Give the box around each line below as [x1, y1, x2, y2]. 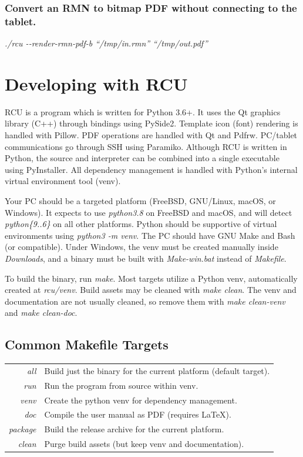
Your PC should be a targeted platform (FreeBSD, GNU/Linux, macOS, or [5, 195, 276, 207]
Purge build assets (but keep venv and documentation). [44, 438, 244, 450]
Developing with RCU [5, 71, 188, 95]
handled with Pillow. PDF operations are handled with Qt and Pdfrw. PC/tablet [5, 129, 298, 141]
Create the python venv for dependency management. [44, 393, 237, 406]
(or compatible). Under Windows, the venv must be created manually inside [5, 241, 278, 253]
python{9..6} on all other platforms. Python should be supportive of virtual [5, 218, 277, 230]
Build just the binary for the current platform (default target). [44, 364, 270, 376]
